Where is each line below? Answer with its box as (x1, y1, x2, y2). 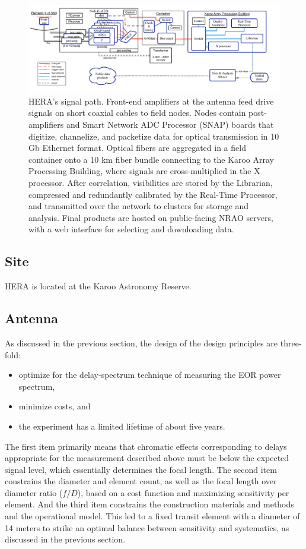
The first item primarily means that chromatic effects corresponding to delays (5, 440, 287, 452)
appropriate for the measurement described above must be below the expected (5, 452, 289, 464)
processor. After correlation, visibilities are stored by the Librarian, (28, 176, 273, 188)
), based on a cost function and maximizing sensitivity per (77, 486, 289, 498)
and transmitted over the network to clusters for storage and (28, 200, 249, 212)
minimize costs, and (18, 400, 91, 412)
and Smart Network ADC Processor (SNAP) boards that (66, 118, 274, 131)
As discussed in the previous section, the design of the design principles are (5, 336, 278, 349)
